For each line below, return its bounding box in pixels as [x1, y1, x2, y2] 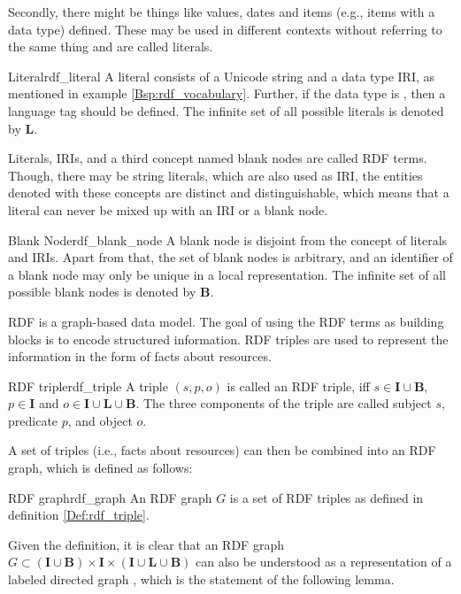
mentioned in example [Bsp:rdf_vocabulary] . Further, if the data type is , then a [8, 84, 446, 103]
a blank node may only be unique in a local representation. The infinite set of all [8, 265, 446, 283]
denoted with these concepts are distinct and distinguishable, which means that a [8, 183, 449, 202]
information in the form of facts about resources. [8, 347, 272, 366]
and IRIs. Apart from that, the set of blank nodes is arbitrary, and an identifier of [8, 248, 453, 266]
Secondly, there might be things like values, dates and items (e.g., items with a [8, 3, 435, 20]
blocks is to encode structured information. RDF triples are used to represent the [8, 329, 449, 348]
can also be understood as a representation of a [196, 552, 452, 571]
